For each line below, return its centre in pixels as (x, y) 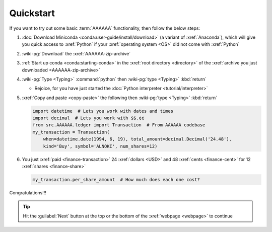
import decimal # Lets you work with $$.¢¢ (88, 118)
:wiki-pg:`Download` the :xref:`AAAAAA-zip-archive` (76, 53)
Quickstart (32, 13)
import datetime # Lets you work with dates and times (103, 111)
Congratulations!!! (28, 192)
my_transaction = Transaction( (71, 132)
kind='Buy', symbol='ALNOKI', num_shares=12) (100, 146)
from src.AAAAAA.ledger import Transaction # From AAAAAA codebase (119, 125)
